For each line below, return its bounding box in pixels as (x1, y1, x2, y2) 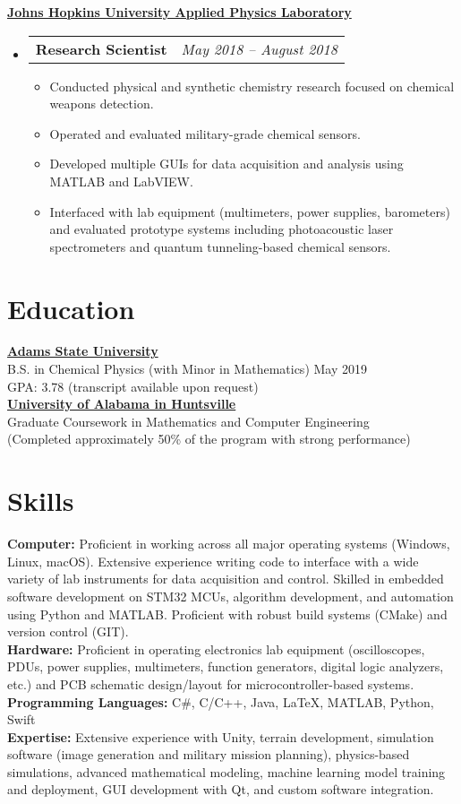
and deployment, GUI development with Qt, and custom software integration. (7, 780, 434, 799)
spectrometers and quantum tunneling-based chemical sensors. (49, 237, 391, 255)
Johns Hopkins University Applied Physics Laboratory (7, 3, 352, 21)
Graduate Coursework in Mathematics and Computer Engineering (7, 411, 370, 430)
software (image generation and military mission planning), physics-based (7, 745, 410, 764)
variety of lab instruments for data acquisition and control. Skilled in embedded (7, 569, 444, 588)
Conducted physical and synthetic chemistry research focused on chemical (49, 76, 455, 95)
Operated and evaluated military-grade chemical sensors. (49, 124, 361, 143)
